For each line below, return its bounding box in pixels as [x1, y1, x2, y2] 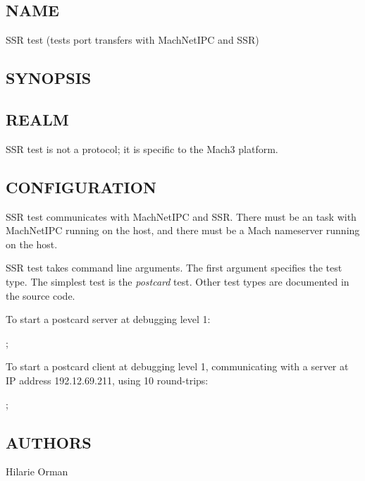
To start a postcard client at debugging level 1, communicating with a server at [6, 359, 349, 374]
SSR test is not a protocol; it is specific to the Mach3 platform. [6, 141, 278, 156]
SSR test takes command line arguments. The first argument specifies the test [6, 260, 342, 275]
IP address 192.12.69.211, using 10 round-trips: [6, 372, 209, 387]
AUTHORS [6, 431, 92, 453]
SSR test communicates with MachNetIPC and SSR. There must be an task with [6, 209, 357, 224]
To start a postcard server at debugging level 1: [6, 312, 211, 327]
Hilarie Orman [6, 464, 68, 479]
